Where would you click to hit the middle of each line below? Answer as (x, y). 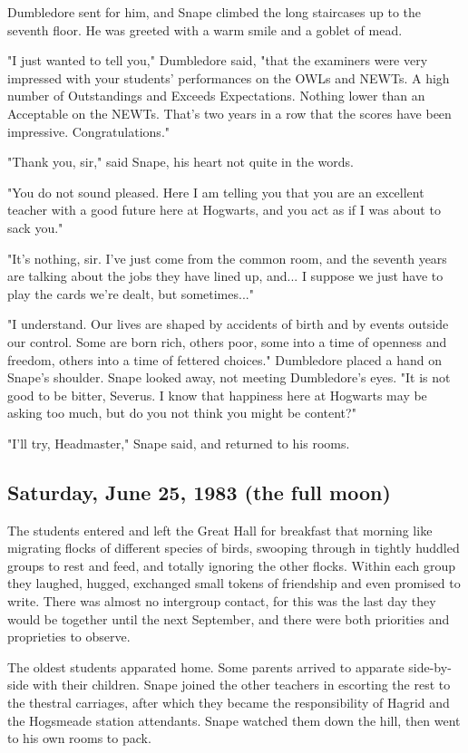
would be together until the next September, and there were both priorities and (229, 618)
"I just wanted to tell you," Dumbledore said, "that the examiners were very (218, 60)
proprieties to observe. (69, 637)
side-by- (430, 666)
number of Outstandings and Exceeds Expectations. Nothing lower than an (216, 96)
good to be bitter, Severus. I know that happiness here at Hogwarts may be (217, 395)
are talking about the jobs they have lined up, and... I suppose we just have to (225, 276)
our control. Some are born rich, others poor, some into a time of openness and (227, 341)
